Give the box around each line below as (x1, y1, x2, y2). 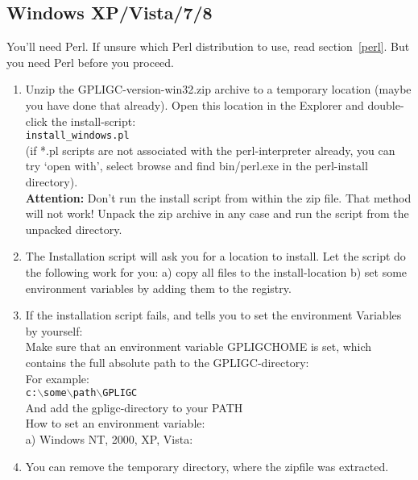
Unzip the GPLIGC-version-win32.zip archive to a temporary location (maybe (25, 81, 412, 98)
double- (367, 96, 404, 113)
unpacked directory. (25, 220, 122, 237)
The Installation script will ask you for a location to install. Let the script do (25, 248, 406, 265)
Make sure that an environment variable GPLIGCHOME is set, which (25, 338, 372, 355)
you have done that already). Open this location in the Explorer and (25, 96, 364, 113)
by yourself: (25, 322, 83, 339)
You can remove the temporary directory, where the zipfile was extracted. (25, 457, 389, 474)
